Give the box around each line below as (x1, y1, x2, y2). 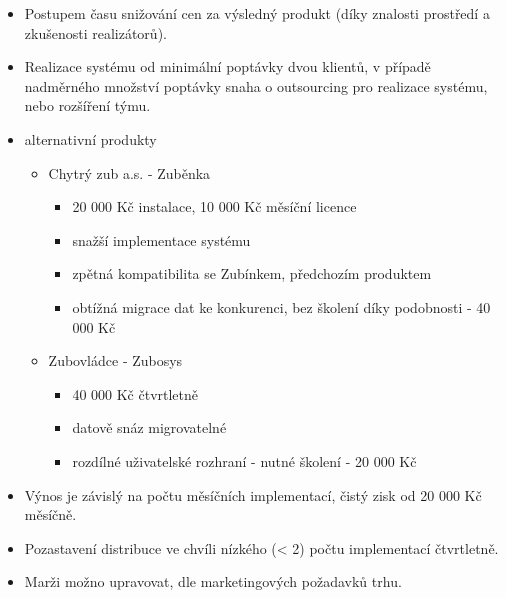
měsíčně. (24, 504, 77, 525)
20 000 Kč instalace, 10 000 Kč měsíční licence (72, 196, 357, 217)
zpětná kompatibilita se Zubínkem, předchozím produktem (72, 263, 432, 284)
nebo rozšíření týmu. (24, 95, 151, 116)
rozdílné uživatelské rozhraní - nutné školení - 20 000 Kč (72, 450, 417, 471)
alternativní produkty (24, 128, 157, 149)
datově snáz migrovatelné (72, 417, 227, 438)
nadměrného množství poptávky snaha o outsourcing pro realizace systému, (24, 75, 488, 96)
